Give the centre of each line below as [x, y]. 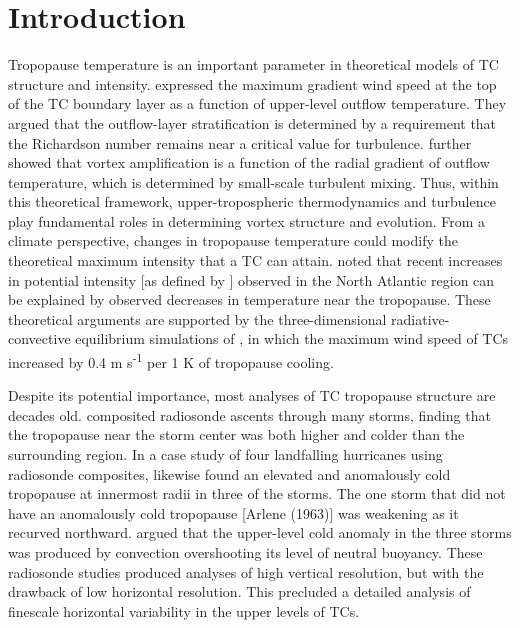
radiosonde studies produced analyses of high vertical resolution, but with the [246, 571]
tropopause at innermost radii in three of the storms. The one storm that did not [257, 493]
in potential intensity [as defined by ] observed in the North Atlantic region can [251, 279]
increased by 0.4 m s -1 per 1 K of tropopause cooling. [171, 360]
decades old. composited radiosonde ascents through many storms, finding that [249, 414]
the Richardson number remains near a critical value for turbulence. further [240, 142]
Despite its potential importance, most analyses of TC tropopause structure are [252, 395]
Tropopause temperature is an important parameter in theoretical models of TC [253, 64]
